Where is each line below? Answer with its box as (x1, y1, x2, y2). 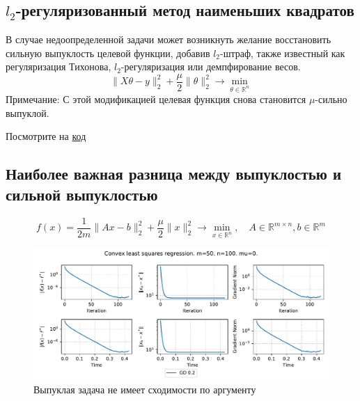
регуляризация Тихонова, (6, 59, 111, 74)
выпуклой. (6, 105, 49, 120)
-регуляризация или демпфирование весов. (120, 59, 301, 74)
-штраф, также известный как (220, 45, 345, 60)
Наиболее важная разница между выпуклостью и (6, 163, 342, 184)
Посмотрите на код (6, 129, 86, 143)
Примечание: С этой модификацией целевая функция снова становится (6, 92, 306, 107)
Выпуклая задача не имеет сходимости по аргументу (33, 382, 256, 396)
